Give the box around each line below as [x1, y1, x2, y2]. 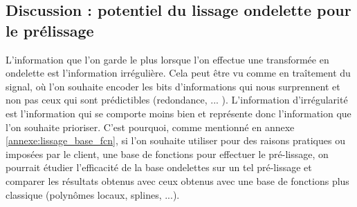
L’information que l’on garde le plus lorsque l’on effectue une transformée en [6, 52, 329, 66]
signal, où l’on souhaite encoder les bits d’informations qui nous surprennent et [6, 79, 340, 93]
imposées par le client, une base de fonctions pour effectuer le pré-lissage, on [6, 146, 329, 161]
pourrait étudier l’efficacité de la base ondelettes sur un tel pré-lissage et [6, 160, 312, 175]
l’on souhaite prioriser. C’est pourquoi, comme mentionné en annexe [6, 119, 295, 134]
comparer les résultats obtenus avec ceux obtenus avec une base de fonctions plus [6, 173, 349, 188]
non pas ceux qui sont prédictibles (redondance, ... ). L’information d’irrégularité [6, 92, 348, 107]
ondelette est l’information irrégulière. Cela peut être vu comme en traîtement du [6, 66, 351, 80]
